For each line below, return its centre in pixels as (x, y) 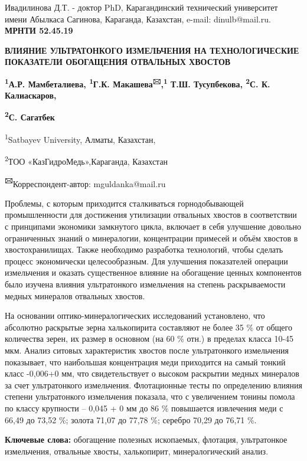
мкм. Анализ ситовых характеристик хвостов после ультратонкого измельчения (147, 350)
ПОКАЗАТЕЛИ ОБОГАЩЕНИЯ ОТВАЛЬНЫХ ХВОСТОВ (118, 62)
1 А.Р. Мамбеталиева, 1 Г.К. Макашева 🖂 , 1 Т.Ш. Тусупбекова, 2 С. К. (138, 83)
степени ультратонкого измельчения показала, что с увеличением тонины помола (150, 396)
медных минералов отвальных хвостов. (75, 295)
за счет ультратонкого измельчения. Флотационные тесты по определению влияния (153, 385)
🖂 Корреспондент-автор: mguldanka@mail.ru (85, 182)
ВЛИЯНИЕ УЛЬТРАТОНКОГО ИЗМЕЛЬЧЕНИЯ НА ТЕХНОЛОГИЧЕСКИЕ (152, 50)
